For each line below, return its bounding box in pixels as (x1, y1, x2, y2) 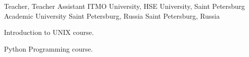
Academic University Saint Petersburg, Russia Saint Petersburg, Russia (4, 10, 220, 21)
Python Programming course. (4, 43, 93, 54)
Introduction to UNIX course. (4, 27, 94, 37)
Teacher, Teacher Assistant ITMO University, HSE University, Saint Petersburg (4, 1, 245, 11)
